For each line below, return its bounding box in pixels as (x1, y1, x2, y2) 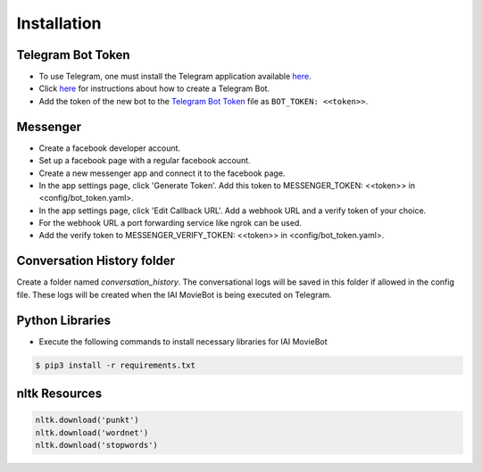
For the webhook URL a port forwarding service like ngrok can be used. (38, 218, 303, 228)
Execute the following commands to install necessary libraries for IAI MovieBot (38, 335, 328, 347)
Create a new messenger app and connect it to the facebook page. (38, 168, 286, 178)
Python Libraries (16, 312, 112, 327)
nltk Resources (16, 386, 103, 402)
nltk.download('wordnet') (35, 427, 149, 437)
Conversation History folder (16, 253, 176, 269)
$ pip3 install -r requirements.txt (35, 360, 196, 370)
